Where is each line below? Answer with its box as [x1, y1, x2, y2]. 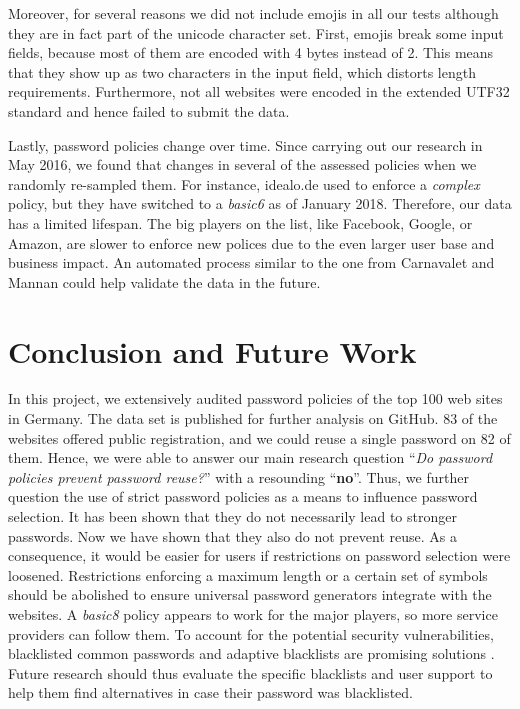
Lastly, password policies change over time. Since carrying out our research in [8, 134, 483, 155]
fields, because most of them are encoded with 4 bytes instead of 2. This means [8, 42, 494, 63]
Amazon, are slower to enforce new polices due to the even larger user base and [8, 232, 495, 253]
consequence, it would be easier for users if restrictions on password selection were [8, 545, 511, 566]
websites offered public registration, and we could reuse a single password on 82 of [8, 427, 511, 448]
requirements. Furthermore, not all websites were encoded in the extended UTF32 [8, 81, 510, 102]
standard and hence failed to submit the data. [8, 100, 290, 121]
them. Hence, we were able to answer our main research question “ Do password [8, 447, 493, 468]
